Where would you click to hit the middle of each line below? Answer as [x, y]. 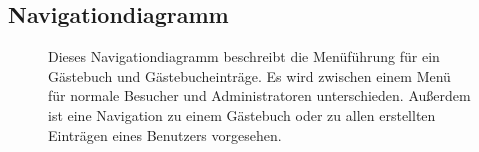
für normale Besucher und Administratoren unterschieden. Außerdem [259, 95]
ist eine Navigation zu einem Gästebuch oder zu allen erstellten [242, 114]
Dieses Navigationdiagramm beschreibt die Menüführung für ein [244, 56]
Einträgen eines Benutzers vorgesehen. [165, 134]
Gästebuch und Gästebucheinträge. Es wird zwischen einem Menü [249, 75]
